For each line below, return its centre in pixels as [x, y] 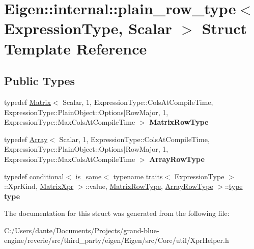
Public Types [40, 81]
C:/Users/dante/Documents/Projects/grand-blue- [82, 230]
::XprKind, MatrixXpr [39, 186]
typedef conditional [34, 176]
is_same [89, 176]
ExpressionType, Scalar [88, 28]
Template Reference [76, 48]
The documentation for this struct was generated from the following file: [117, 213]
